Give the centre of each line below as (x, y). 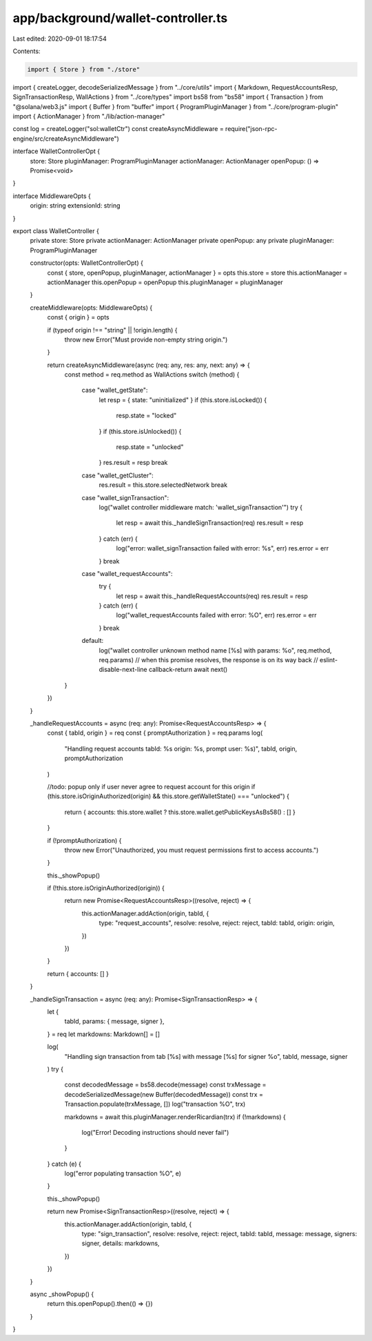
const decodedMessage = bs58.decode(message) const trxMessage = (165, 1085)
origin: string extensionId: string (75, 206)
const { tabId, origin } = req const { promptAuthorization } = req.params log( (155, 733)
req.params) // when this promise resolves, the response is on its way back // (208, 660)
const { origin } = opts (78, 317)
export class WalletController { (56, 230)
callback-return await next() (188, 670)
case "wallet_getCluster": (118, 475)
